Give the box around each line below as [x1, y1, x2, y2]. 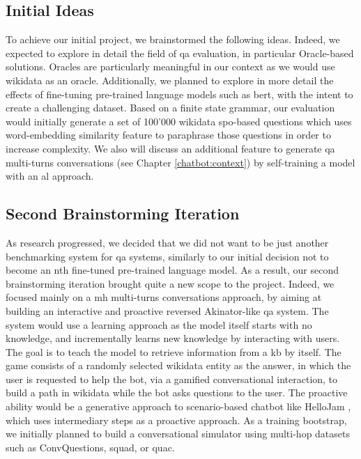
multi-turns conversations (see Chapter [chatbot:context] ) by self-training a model [6, 155, 355, 169]
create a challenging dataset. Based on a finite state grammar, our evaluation [6, 100, 335, 115]
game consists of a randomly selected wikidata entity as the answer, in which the [6, 358, 351, 373]
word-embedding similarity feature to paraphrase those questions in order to [6, 127, 331, 142]
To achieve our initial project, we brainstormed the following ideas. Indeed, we [6, 32, 340, 47]
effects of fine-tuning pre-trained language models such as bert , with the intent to [6, 86, 353, 101]
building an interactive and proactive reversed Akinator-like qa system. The [6, 303, 329, 318]
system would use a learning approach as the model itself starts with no [6, 317, 312, 332]
